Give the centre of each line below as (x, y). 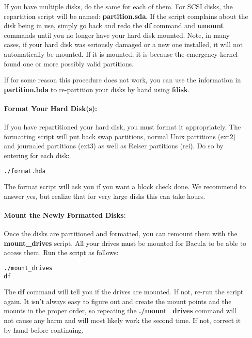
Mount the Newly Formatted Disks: (65, 215)
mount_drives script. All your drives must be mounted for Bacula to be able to (125, 243)
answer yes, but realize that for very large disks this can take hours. (105, 196)
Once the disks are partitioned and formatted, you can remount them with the (121, 233)
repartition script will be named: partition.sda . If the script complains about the (126, 16)
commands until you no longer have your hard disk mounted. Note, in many (117, 35)
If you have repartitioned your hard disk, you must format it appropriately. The (122, 127)
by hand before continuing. (44, 330)
